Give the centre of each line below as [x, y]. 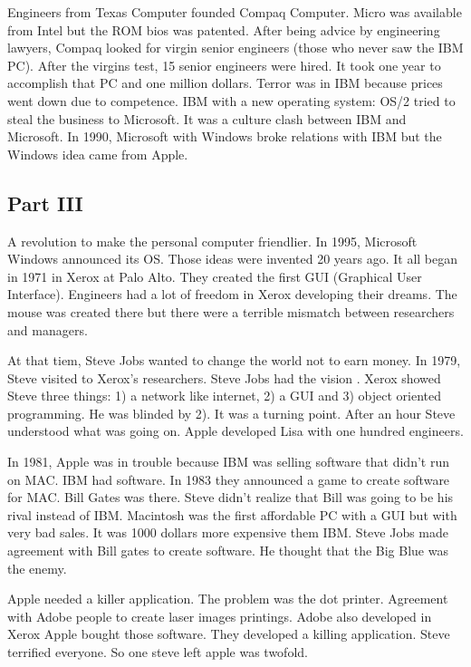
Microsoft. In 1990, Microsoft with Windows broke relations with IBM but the [225, 136]
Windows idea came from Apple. [98, 154]
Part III [45, 203]
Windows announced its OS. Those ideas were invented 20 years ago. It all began [233, 259]
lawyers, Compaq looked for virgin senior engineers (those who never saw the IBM [235, 48]
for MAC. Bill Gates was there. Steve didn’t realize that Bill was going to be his [231, 497]
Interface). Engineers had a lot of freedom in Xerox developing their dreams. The [232, 294]
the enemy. [37, 568]
